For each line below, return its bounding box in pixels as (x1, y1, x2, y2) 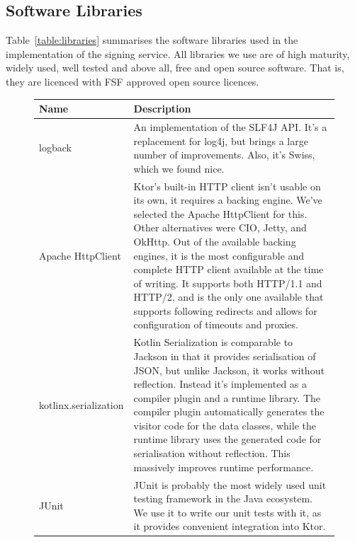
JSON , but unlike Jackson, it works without (133, 362, 325, 377)
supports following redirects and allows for (133, 303, 317, 318)
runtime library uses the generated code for (133, 432, 322, 446)
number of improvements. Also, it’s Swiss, (133, 147, 315, 162)
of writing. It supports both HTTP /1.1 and (133, 275, 322, 290)
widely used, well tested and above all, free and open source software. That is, (6, 60, 344, 75)
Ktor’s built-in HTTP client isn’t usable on (133, 178, 321, 193)
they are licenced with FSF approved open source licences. (6, 74, 259, 88)
